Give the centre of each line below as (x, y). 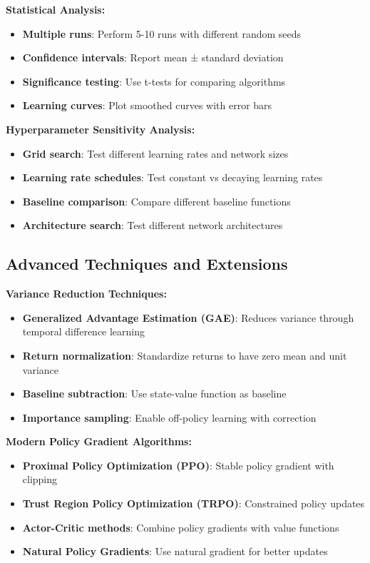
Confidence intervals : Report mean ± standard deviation (153, 57)
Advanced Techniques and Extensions (147, 264)
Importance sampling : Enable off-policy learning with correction (169, 417)
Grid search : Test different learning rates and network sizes (155, 153)
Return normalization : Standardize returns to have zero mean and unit (185, 355)
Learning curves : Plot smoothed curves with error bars (147, 105)
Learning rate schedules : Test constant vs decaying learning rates (173, 177)
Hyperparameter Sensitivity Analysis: (101, 129)
